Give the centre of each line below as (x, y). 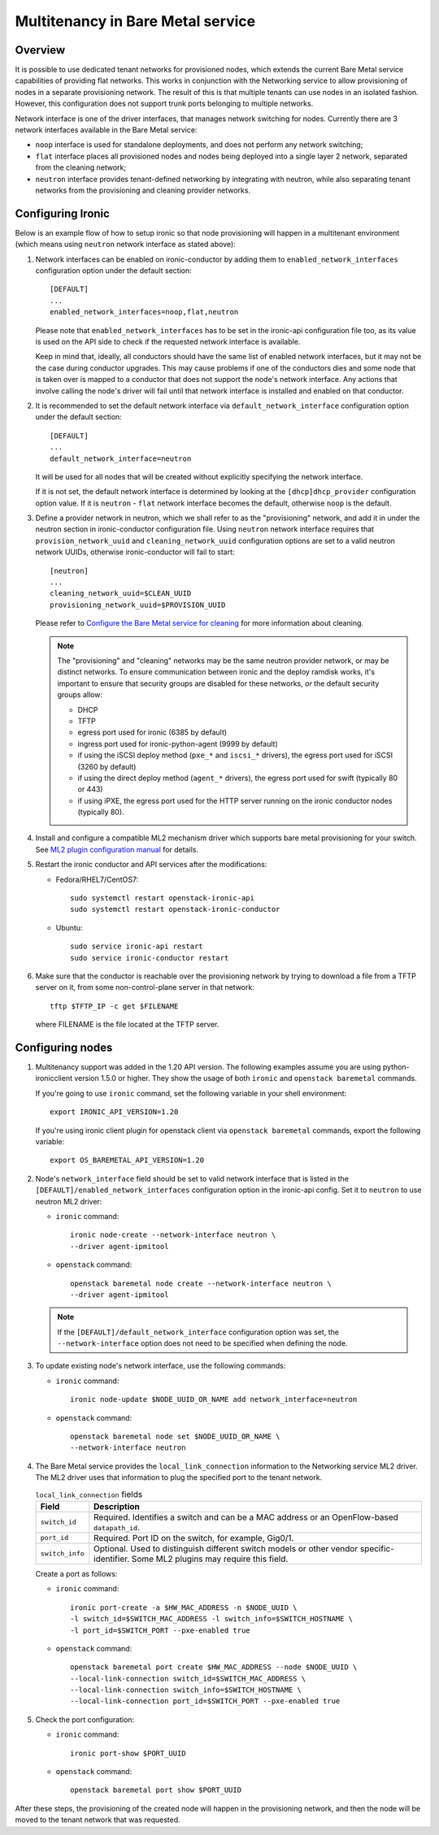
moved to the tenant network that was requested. (98, 1820)
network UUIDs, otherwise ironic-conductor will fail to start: (135, 552)
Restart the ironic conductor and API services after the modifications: (151, 865)
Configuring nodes (64, 1047)
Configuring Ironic (62, 213)
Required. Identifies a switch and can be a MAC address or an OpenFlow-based (246, 1517)
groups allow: (80, 695)
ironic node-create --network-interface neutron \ (173, 1235)
